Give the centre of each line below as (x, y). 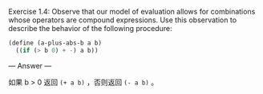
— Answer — (30, 65)
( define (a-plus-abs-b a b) (55, 43)
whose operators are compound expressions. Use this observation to (123, 20)
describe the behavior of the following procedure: (90, 28)
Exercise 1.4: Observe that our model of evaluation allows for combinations (132, 12)
